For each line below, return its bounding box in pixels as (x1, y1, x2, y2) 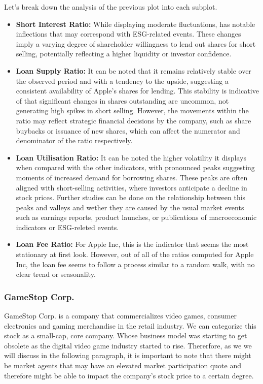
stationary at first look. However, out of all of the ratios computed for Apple (16, 249, 254, 260)
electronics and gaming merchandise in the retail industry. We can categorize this (4, 320, 256, 331)
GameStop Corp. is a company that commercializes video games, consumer (4, 310, 237, 321)
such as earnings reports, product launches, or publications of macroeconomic (16, 212, 257, 222)
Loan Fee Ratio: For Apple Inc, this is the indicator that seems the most (16, 239, 249, 249)
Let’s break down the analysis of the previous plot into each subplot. (4, 2, 217, 12)
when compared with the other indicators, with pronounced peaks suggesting (16, 162, 255, 173)
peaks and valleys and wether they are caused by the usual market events (16, 202, 244, 212)
